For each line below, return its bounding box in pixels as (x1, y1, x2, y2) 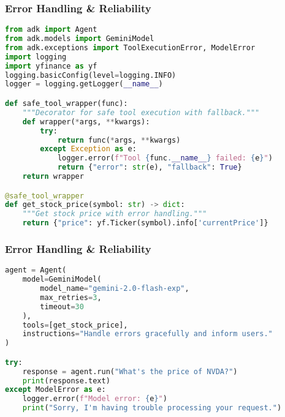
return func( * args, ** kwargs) (57, 135, 181, 145)
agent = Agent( (5, 266, 67, 275)
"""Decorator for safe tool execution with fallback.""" (22, 108, 260, 117)
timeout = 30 (40, 302, 84, 311)
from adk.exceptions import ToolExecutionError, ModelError (5, 43, 256, 52)
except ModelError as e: (5, 385, 106, 394)
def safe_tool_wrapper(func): (5, 99, 128, 108)
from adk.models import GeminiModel (5, 34, 154, 43)
